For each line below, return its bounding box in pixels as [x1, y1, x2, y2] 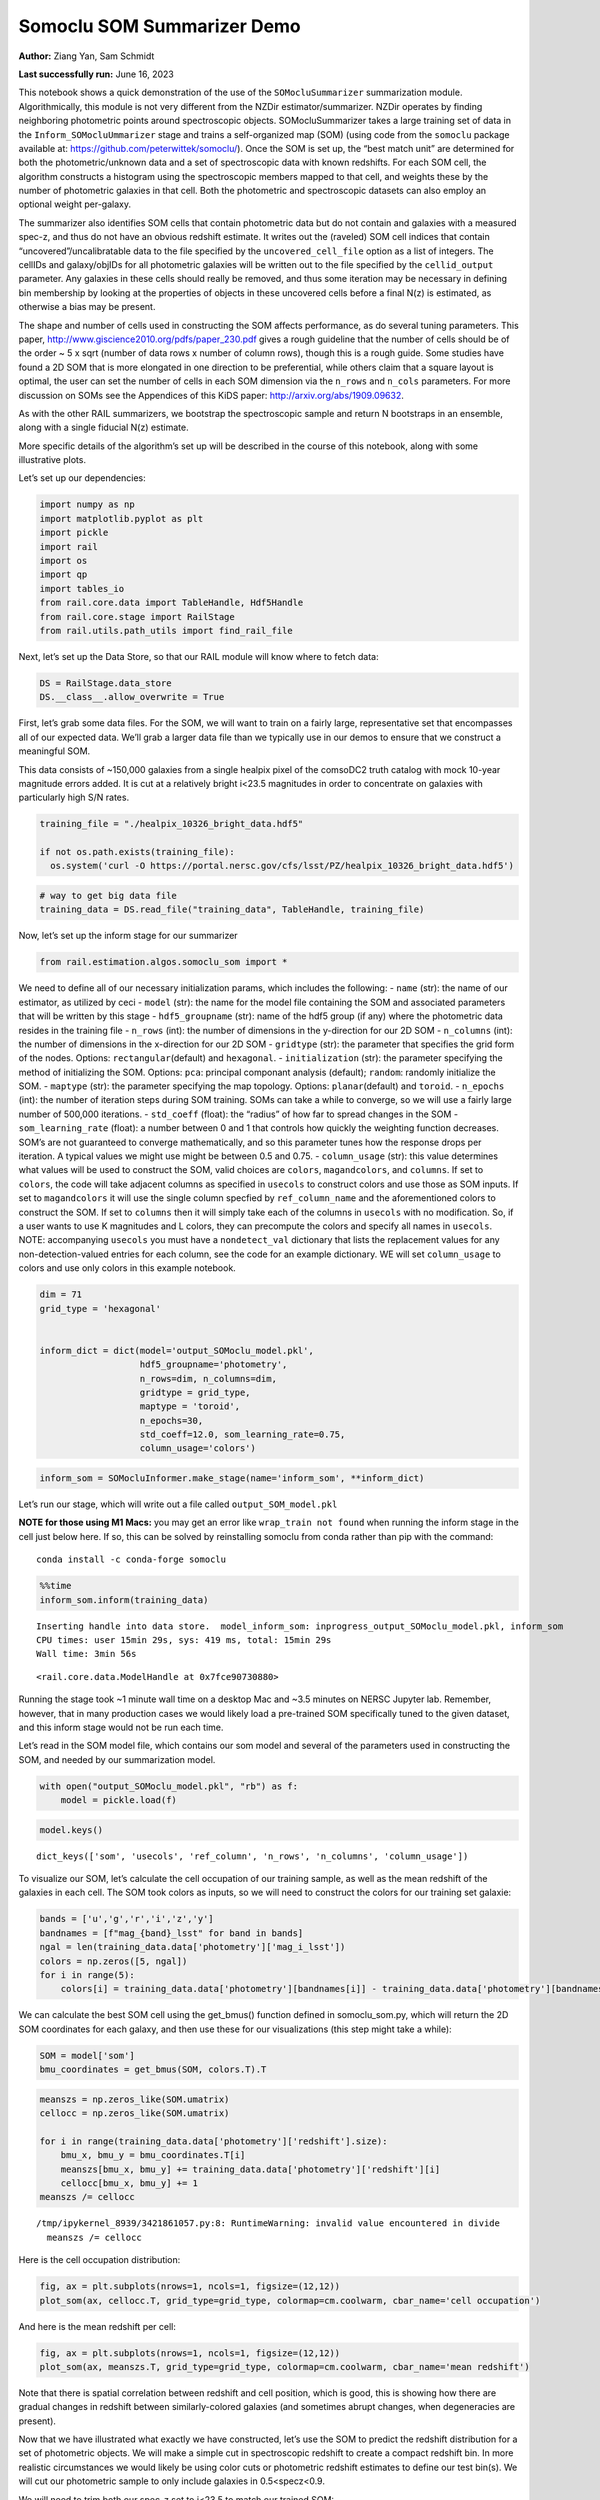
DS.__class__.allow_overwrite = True [39, 691, 225, 703]
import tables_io [39, 583, 125, 594]
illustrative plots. [18, 454, 87, 466]
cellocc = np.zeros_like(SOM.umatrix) [39, 2108, 230, 2119]
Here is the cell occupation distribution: [18, 2254, 181, 2266]
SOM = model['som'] [39, 2050, 135, 2061]
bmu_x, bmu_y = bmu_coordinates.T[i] [60, 2150, 246, 2161]
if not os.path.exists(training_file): [39, 846, 235, 858]
